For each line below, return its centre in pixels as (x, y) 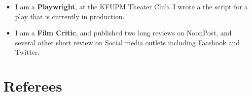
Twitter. (27, 52)
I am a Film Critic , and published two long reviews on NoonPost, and (123, 33)
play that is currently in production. (70, 16)
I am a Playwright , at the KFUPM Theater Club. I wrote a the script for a (131, 6)
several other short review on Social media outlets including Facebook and (127, 42)
